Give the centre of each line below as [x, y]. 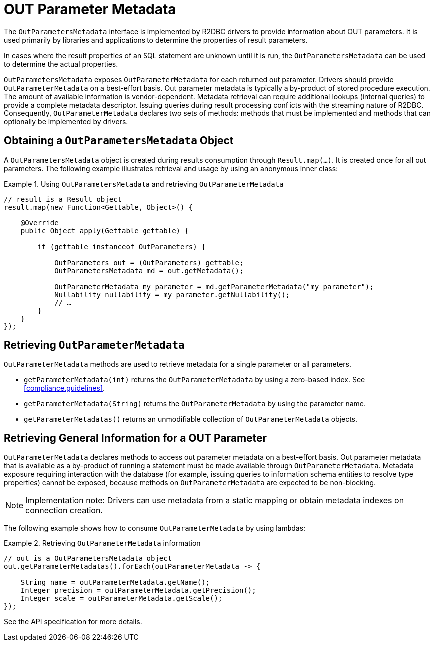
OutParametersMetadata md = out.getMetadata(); [149, 270]
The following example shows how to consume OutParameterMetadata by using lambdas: [155, 528]
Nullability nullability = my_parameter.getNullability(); [172, 294]
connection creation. [64, 510]
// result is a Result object [63, 199]
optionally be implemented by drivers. [66, 121]
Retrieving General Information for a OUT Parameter [136, 438]
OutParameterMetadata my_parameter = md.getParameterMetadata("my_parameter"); [214, 286]
